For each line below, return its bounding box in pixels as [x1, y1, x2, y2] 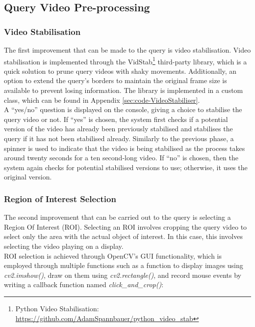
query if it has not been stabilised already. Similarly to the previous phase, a [4, 133, 234, 143]
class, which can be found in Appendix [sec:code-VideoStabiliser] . [4, 94, 200, 105]
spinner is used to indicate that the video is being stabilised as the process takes [4, 143, 245, 153]
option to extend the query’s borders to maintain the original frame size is [4, 75, 227, 86]
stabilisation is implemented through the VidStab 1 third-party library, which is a [4, 55, 247, 66]
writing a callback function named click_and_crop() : [4, 279, 164, 290]
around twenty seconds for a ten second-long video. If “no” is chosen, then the [4, 152, 238, 163]
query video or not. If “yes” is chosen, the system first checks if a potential [4, 114, 228, 124]
